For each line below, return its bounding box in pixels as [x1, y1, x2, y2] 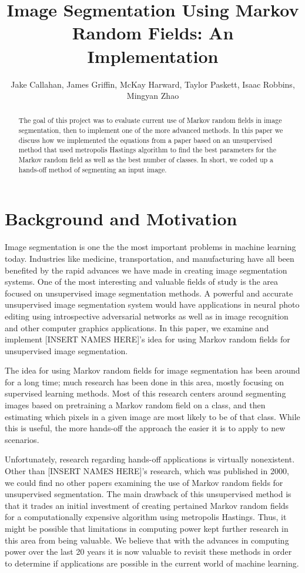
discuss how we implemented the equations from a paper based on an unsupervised [18, 135, 273, 145]
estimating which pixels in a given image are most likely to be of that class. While [5, 410, 300, 422]
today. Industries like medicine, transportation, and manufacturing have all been [5, 252, 294, 264]
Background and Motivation [5, 206, 237, 231]
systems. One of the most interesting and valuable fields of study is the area [5, 275, 278, 288]
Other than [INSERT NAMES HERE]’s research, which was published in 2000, [5, 465, 289, 477]
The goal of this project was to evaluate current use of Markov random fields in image [18, 115, 282, 125]
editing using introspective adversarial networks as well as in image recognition [5, 309, 289, 322]
